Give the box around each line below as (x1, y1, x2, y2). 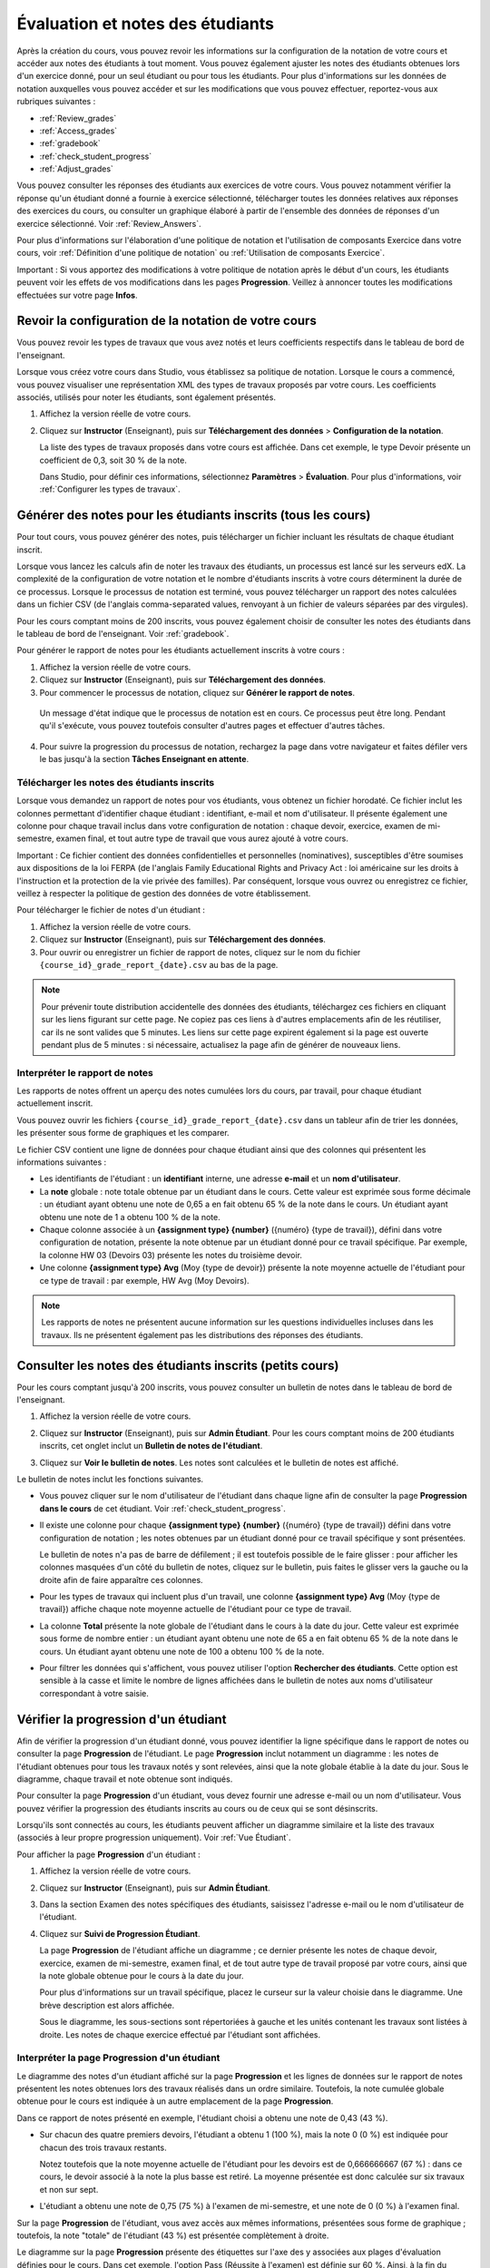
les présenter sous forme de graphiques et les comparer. (16, 1128, 230, 1139)
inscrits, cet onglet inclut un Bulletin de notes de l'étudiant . (39, 1441, 263, 1452)
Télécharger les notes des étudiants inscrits (16, 776, 215, 788)
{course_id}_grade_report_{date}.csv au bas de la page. (39, 959, 279, 970)
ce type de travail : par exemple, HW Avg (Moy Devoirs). (39, 1275, 250, 1286)
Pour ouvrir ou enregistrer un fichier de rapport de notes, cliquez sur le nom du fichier (39, 946, 361, 957)
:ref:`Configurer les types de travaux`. (39, 484, 181, 494)
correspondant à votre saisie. (39, 1687, 150, 1698)
